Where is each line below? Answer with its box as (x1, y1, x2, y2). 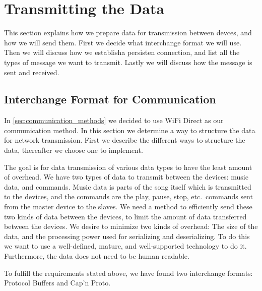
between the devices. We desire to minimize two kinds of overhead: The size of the (4, 221, 258, 231)
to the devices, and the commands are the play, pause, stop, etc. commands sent (4, 191, 253, 202)
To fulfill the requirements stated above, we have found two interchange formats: (4, 267, 253, 278)
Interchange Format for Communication (4, 91, 216, 107)
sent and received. (4, 67, 59, 77)
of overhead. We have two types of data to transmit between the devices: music (4, 171, 248, 182)
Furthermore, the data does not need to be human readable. (4, 251, 189, 261)
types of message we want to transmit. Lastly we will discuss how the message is (4, 56, 252, 67)
